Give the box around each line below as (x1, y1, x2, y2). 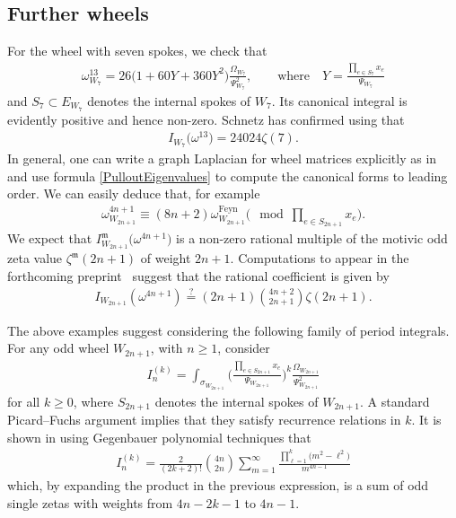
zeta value (7, 249, 63, 268)
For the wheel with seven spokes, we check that (7, 41, 267, 60)
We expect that (7, 229, 92, 248)
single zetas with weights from (7, 494, 173, 513)
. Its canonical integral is (271, 91, 408, 110)
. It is (411, 410, 442, 429)
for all (7, 391, 40, 410)
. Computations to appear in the (230, 249, 409, 268)
